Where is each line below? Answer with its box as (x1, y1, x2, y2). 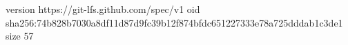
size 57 (6, 29, 34, 43)
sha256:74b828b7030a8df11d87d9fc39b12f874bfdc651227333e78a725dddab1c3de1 (6, 15, 343, 29)
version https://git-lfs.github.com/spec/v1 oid (6, 2, 200, 16)
